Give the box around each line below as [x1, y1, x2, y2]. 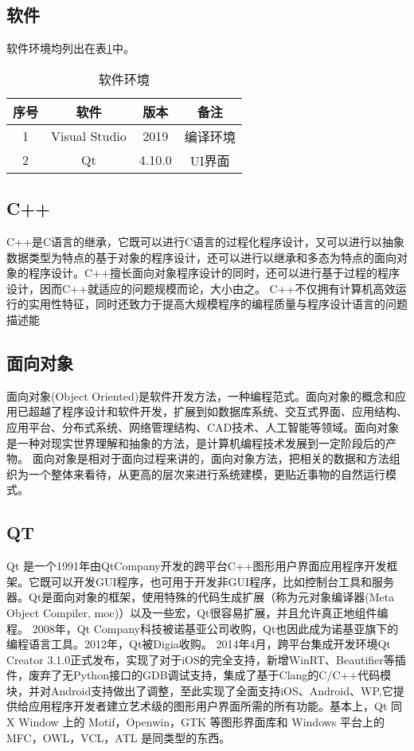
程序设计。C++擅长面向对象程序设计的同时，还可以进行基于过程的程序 [28, 264, 400, 281]
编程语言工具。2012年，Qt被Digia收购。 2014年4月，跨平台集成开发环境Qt [6, 636, 391, 652]
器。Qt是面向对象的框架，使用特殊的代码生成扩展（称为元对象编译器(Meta [6, 589, 395, 605]
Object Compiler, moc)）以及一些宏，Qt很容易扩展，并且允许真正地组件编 [6, 604, 389, 620]
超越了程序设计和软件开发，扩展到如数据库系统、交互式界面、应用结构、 [28, 403, 408, 420]
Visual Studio [51, 127, 127, 146]
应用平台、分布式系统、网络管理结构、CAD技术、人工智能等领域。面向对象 [6, 418, 400, 435]
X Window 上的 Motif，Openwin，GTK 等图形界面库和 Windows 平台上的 [6, 714, 385, 730]
